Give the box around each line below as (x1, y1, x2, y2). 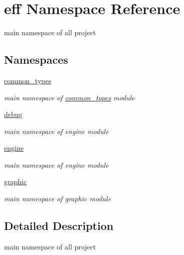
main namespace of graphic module (4, 193, 111, 204)
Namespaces (4, 52, 68, 67)
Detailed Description (4, 218, 114, 233)
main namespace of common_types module (4, 92, 135, 102)
